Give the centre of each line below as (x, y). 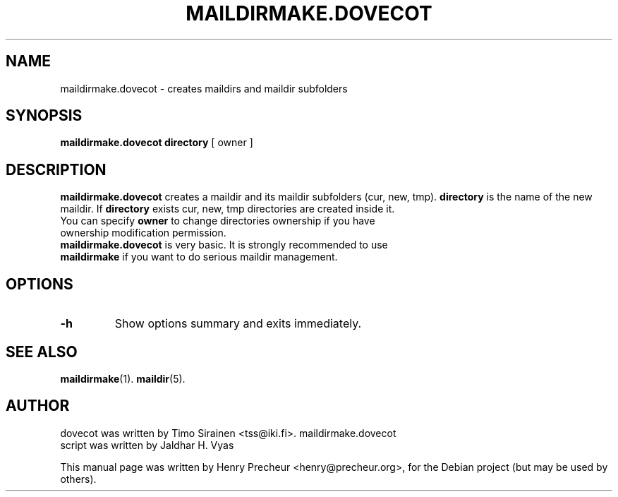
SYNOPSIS (44, 116)
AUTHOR (38, 406)
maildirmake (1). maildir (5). (123, 378)
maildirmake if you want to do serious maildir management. (199, 257)
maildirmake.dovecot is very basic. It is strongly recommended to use (224, 245)
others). (78, 479)
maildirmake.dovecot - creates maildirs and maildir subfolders (204, 88)
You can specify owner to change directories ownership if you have (218, 221)
